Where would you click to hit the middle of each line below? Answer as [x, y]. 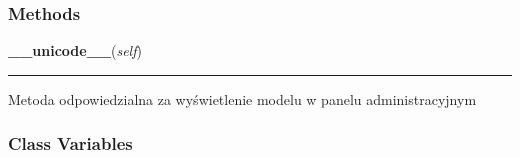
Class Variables [70, 143]
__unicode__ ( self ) [75, 50]
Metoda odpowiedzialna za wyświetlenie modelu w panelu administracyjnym [242, 98]
